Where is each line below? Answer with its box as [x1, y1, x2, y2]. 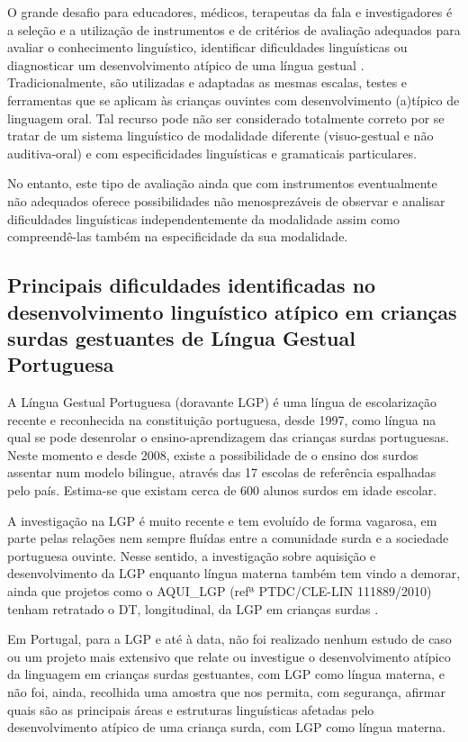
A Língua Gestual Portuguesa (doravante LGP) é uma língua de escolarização [7, 393, 436, 412]
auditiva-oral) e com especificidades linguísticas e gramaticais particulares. [7, 143, 417, 162]
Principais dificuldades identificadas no [7, 271, 376, 299]
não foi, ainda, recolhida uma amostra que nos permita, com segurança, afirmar [7, 683, 445, 701]
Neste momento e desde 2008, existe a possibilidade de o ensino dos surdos [7, 445, 418, 464]
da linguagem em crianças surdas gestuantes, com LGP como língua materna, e [7, 665, 445, 683]
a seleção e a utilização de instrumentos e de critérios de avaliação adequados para [7, 20, 461, 39]
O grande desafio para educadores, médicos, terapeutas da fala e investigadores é [7, 3, 453, 21]
